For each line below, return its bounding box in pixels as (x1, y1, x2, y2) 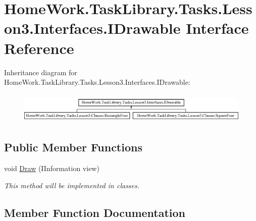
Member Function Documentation (4, 204, 186, 220)
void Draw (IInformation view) (4, 163, 99, 174)
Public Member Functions (4, 139, 142, 155)
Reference (4, 37, 74, 58)
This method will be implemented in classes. (4, 180, 140, 190)
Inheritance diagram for (4, 67, 77, 77)
